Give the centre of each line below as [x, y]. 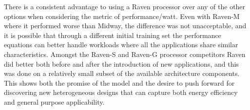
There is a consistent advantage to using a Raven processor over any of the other [125, 6]
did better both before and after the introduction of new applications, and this [121, 64]
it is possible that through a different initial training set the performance [113, 35]
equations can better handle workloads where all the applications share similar [121, 45]
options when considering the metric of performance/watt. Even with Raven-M [122, 16]
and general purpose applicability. [54, 101]
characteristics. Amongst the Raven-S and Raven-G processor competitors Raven [125, 54]
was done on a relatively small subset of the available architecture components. [122, 73]
